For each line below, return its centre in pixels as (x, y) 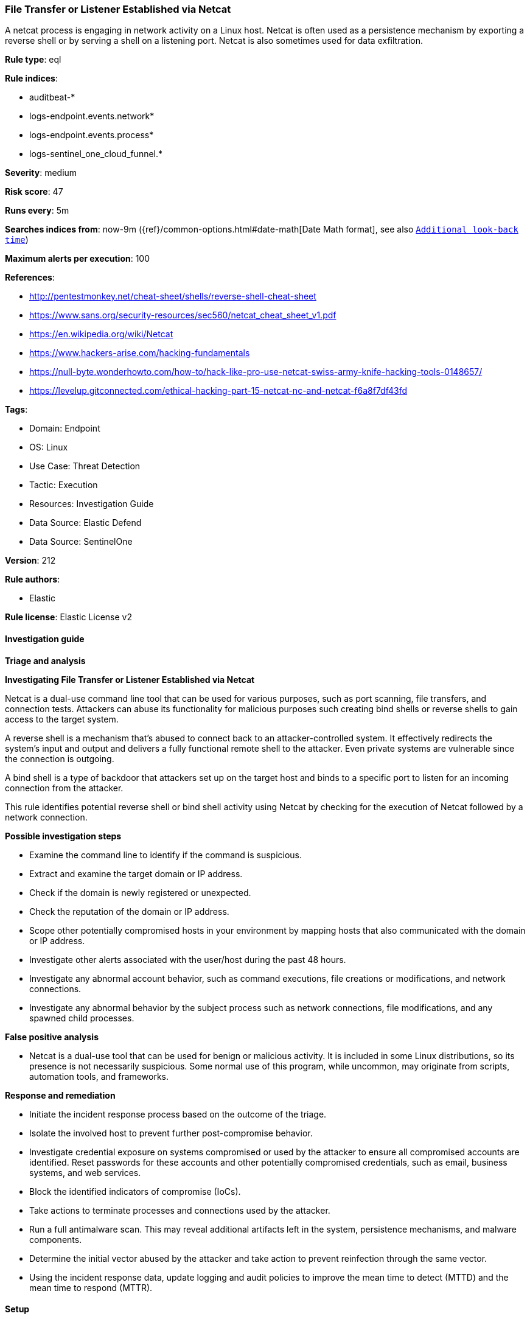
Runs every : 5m (37, 211)
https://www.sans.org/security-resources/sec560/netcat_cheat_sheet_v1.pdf (183, 315)
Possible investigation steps (63, 836)
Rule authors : (33, 579)
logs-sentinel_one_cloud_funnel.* (96, 154)
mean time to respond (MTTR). (91, 1287)
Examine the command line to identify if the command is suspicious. (166, 855)
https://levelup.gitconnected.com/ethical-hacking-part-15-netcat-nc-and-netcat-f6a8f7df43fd (218, 391)
